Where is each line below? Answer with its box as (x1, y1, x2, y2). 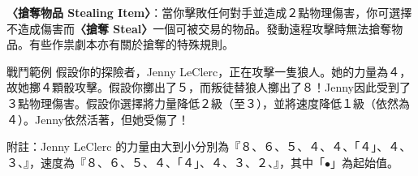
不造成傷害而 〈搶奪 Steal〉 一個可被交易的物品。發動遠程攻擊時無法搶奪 (6, 19, 392, 36)
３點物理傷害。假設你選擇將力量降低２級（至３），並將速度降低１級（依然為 (6, 94, 410, 111)
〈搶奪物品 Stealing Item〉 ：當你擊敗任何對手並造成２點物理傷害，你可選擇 (6, 4, 412, 20)
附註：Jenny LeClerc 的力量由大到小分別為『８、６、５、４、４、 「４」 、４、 (6, 138, 412, 155)
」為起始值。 (330, 153, 399, 170)
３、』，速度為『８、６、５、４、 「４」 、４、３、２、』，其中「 (6, 153, 325, 170)
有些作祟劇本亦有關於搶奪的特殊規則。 (28, 36, 234, 53)
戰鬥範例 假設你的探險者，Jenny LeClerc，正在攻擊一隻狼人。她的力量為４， (6, 62, 412, 79)
